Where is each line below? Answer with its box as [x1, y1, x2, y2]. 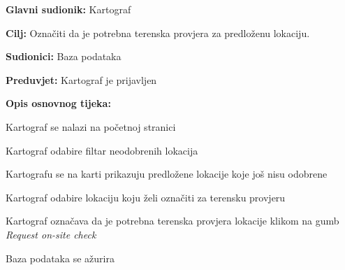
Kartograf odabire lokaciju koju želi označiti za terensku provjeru [6, 190, 286, 204]
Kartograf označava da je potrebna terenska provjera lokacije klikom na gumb [6, 213, 339, 228]
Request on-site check [6, 227, 96, 241]
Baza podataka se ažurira [6, 250, 115, 265]
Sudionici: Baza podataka [6, 49, 122, 64]
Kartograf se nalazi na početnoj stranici [6, 119, 176, 134]
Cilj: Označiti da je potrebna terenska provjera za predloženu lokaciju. [6, 25, 310, 40]
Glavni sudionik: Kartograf [6, 2, 131, 16]
